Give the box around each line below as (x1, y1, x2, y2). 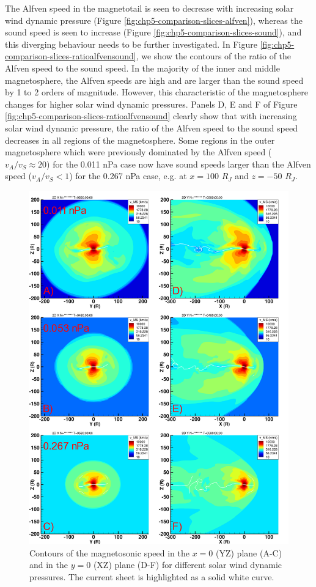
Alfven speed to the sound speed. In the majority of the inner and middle (5, 61, 280, 74)
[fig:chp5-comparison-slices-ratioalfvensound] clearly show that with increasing (5, 109, 297, 122)
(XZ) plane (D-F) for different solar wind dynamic (93, 558, 282, 571)
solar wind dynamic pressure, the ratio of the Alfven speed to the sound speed (5, 121, 298, 134)
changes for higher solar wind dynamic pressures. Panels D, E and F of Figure (5, 97, 298, 110)
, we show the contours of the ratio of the (136, 50, 292, 62)
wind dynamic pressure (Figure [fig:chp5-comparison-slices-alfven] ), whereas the (5, 13, 303, 26)
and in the (29, 558, 68, 571)
